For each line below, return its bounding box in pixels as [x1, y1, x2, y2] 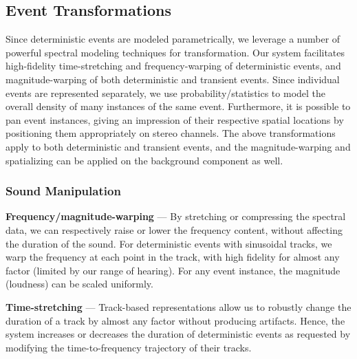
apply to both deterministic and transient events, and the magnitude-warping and [6, 139, 351, 153]
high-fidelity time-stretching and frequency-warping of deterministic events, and [6, 58, 341, 73]
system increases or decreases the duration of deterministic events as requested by [6, 327, 351, 341]
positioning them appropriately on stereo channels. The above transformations [6, 126, 336, 140]
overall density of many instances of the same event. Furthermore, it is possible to [6, 99, 351, 113]
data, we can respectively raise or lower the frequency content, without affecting [6, 222, 343, 237]
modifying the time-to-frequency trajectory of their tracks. [6, 340, 252, 354]
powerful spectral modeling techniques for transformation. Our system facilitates [6, 45, 345, 59]
